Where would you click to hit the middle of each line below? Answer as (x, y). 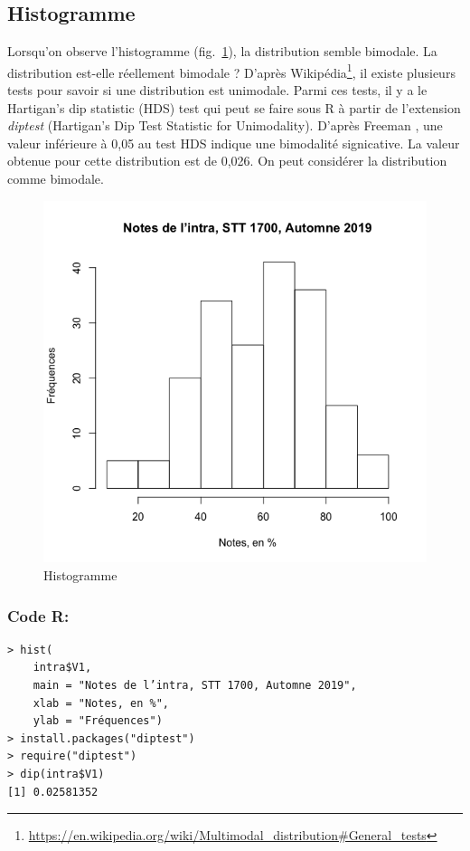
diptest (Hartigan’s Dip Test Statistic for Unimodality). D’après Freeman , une (225, 125)
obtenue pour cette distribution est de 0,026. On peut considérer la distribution (227, 161)
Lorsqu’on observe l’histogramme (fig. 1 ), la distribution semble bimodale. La (222, 51)
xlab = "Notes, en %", (101, 703)
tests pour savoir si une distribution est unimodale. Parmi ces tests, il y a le (217, 90)
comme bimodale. (56, 179)
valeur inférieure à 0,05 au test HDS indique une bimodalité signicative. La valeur (234, 143)
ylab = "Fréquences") (98, 721)
